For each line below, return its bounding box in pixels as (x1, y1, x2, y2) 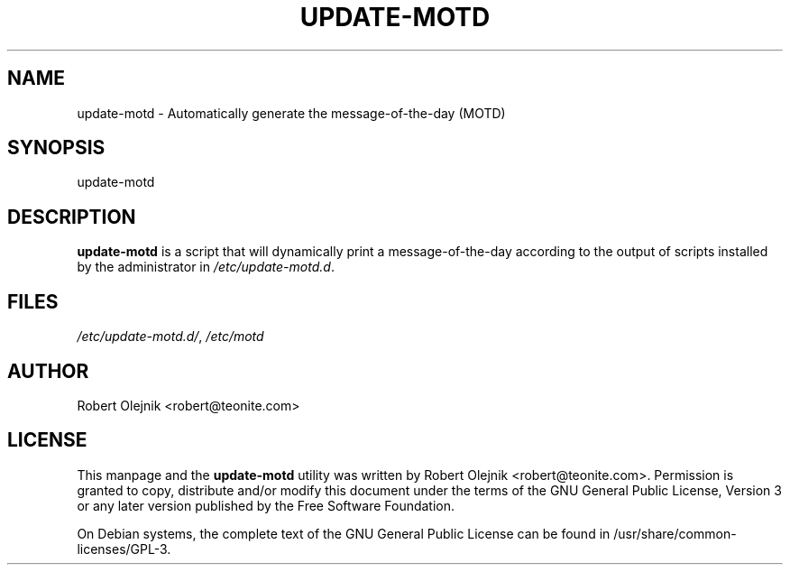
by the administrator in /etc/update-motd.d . (77, 259, 335, 275)
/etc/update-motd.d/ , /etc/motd (77, 328, 264, 345)
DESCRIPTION (7, 205, 136, 228)
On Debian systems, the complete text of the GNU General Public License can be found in (77, 525, 611, 541)
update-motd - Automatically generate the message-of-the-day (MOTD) (77, 105, 506, 121)
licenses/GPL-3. (77, 540, 171, 557)
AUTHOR (7, 359, 89, 383)
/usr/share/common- (613, 525, 737, 541)
